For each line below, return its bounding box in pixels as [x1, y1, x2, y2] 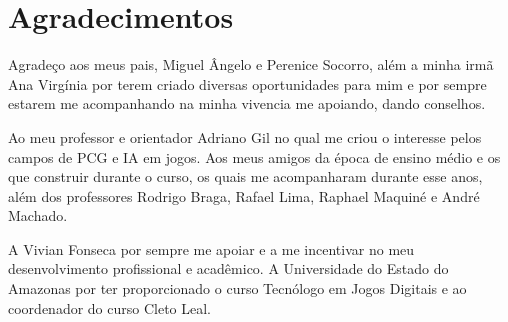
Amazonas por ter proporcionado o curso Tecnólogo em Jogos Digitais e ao [8, 278, 467, 299]
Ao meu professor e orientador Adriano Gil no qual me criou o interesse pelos [8, 126, 482, 147]
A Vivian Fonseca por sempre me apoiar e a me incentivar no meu [8, 238, 415, 259]
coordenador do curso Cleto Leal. [8, 297, 211, 318]
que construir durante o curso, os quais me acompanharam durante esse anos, [8, 166, 483, 187]
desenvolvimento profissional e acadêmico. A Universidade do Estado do [8, 258, 449, 279]
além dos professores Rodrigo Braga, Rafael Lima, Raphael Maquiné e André [8, 185, 480, 206]
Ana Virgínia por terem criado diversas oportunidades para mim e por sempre [8, 73, 487, 94]
